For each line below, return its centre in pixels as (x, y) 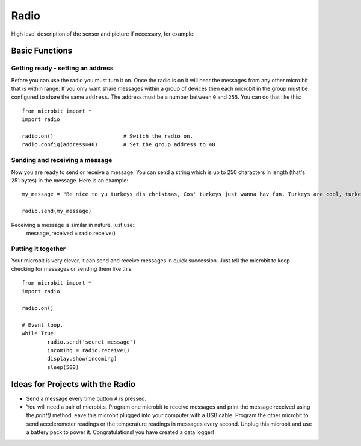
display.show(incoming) (82, 359)
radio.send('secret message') (92, 342)
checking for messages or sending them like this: (72, 269)
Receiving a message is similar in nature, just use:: (73, 225)
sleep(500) (63, 367)
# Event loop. (42, 325)
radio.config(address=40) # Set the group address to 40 (119, 145)
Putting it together (39, 249)
